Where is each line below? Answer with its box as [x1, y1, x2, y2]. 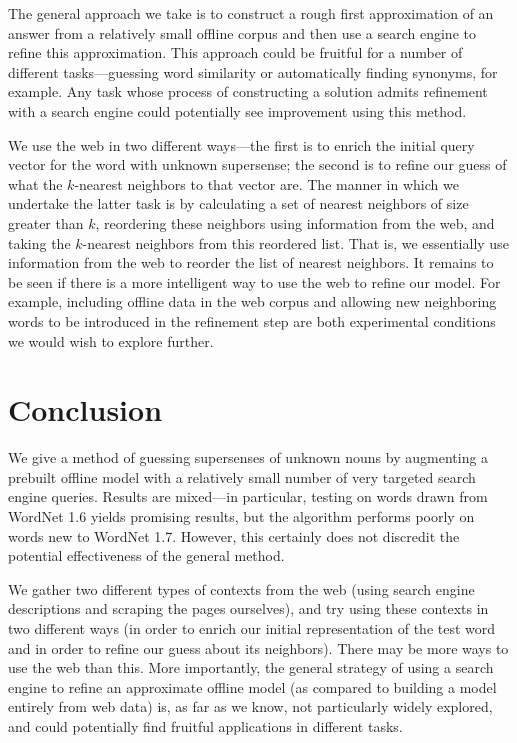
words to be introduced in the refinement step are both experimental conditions [8, 310, 496, 331]
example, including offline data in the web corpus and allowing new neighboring [8, 291, 497, 312]
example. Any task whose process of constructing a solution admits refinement [8, 81, 488, 102]
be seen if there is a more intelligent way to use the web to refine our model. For [8, 271, 501, 292]
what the [8, 173, 63, 194]
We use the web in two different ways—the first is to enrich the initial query [8, 134, 475, 155]
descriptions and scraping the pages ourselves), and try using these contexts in [8, 598, 489, 619]
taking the [8, 232, 71, 253]
